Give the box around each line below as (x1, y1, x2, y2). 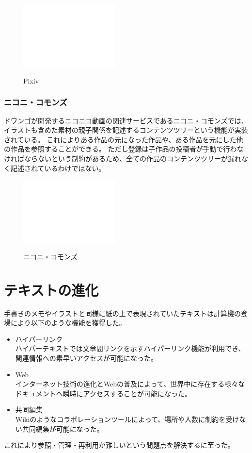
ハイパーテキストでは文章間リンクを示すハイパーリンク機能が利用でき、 (15, 343, 245, 353)
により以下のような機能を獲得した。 (10, 318, 126, 328)
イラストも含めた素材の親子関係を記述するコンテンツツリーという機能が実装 (4, 125, 248, 135)
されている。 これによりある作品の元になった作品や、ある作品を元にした (4, 134, 236, 144)
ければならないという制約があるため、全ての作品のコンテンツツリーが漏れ (4, 153, 241, 163)
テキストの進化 (4, 280, 99, 300)
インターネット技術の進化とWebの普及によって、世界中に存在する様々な (15, 379, 245, 389)
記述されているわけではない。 (10, 163, 106, 173)
